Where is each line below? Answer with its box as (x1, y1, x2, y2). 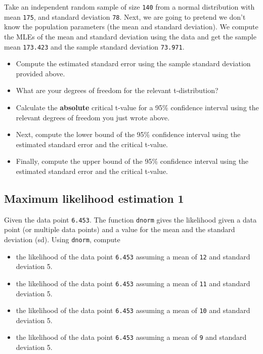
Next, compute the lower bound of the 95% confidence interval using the (16, 129, 241, 140)
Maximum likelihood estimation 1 (4, 190, 184, 206)
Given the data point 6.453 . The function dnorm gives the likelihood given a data (4, 214, 257, 225)
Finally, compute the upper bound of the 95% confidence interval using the (16, 156, 249, 166)
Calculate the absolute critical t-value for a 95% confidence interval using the (16, 102, 259, 112)
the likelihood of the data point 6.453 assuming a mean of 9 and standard (16, 332, 247, 342)
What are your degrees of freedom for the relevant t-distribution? (16, 85, 218, 96)
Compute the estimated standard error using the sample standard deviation (16, 58, 251, 69)
